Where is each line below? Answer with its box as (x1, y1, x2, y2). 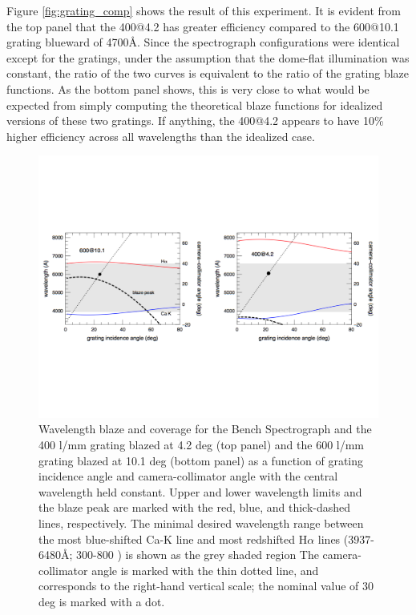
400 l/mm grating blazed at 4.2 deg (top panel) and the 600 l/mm (38, 436, 365, 453)
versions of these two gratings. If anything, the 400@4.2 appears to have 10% (6, 112, 384, 129)
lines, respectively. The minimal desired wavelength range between (38, 515, 364, 532)
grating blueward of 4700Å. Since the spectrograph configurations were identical (6, 34, 400, 50)
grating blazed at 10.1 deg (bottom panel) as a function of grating (38, 452, 364, 468)
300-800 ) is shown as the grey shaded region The (76, 546, 319, 563)
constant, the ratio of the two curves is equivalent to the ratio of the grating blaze (6, 65, 410, 82)
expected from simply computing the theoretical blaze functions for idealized (6, 96, 383, 113)
